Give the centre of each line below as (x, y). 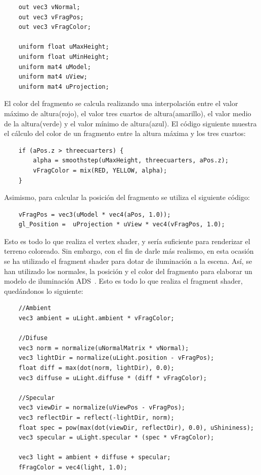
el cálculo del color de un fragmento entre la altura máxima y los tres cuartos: (125, 133)
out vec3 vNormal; (49, 7)
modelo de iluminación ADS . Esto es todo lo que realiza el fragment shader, (123, 281)
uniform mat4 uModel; (55, 67)
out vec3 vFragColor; (55, 27)
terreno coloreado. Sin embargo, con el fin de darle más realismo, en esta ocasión (129, 251)
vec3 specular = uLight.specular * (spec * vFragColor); (116, 438)
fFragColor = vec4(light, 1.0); (73, 467)
